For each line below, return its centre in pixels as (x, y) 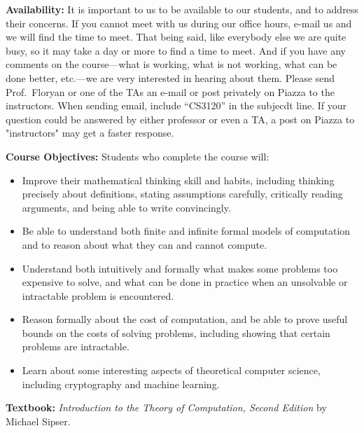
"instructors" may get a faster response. (90, 133)
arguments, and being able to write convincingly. (126, 207)
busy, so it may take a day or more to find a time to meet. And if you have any (176, 50)
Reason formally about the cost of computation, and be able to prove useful (185, 319)
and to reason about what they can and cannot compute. (145, 244)
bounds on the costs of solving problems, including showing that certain (176, 332)
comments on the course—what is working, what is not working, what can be (171, 64)
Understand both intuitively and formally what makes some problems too (180, 268)
